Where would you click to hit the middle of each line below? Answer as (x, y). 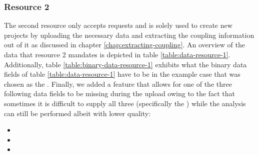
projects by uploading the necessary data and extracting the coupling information (129, 35)
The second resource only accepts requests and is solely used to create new (118, 25)
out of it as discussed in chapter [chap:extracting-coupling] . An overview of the (124, 45)
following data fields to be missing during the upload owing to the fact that (119, 93)
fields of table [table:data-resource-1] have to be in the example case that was (122, 74)
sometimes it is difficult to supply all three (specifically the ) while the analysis (125, 103)
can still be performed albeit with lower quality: (77, 113)
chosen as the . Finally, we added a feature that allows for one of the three (118, 83)
